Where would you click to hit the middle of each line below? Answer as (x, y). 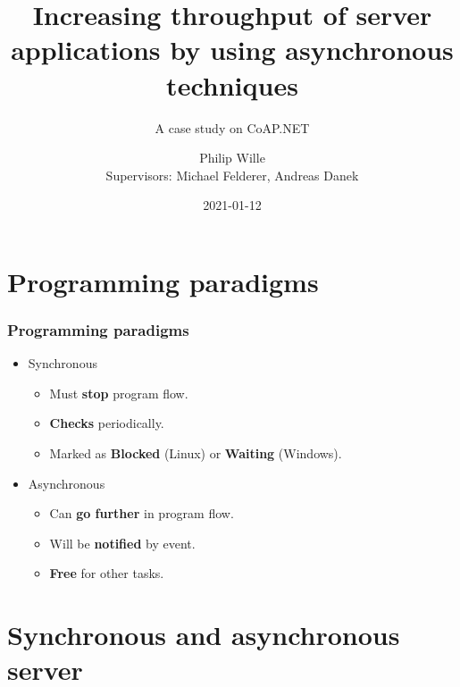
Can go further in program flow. (142, 513)
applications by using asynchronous (232, 50)
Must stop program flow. (119, 393)
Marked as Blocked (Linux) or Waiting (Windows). (196, 453)
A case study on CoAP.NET (232, 127)
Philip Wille (232, 158)
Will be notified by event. (122, 543)
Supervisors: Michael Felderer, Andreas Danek (232, 175)
